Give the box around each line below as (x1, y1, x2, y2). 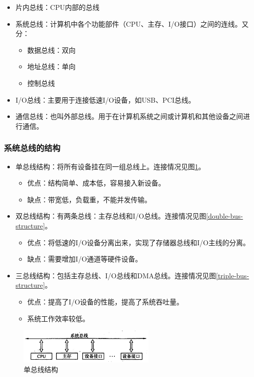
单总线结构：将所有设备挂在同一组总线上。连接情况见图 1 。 (15, 161, 205, 171)
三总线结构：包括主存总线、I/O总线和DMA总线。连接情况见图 (15, 270, 216, 280)
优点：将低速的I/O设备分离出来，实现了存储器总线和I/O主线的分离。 (27, 237, 250, 247)
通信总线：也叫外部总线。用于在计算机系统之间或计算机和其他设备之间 (15, 111, 243, 121)
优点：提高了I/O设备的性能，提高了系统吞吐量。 (27, 296, 184, 306)
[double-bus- (206, 211, 243, 221)
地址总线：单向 (27, 61, 76, 72)
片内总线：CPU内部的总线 (15, 2, 99, 12)
